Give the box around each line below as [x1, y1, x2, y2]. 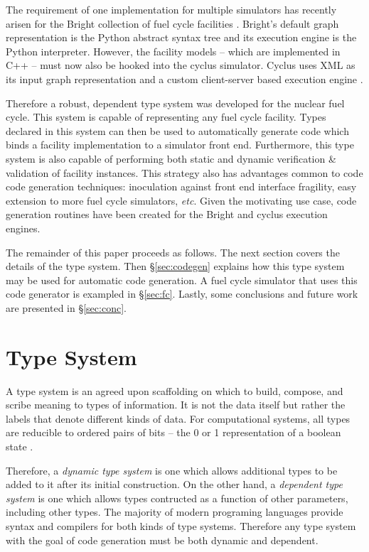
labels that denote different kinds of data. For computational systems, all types [6, 411, 351, 426]
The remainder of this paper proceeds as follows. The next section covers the [6, 244, 340, 259]
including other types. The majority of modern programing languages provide [6, 504, 343, 519]
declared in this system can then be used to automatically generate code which [6, 123, 349, 138]
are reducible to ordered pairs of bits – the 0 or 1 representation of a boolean [6, 425, 341, 440]
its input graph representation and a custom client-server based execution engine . [6, 71, 363, 86]
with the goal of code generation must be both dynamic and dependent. [6, 532, 319, 547]
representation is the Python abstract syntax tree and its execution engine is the [6, 30, 357, 45]
